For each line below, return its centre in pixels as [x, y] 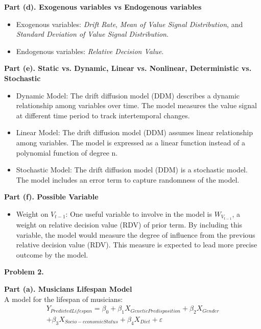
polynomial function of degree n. [67, 152]
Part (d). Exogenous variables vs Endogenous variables [103, 7]
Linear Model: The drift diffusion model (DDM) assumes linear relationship [134, 132]
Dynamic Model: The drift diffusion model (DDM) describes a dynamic [128, 95]
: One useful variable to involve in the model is [139, 213]
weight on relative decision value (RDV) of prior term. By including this [129, 224]
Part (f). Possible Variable [51, 197]
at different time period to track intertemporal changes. [103, 115]
